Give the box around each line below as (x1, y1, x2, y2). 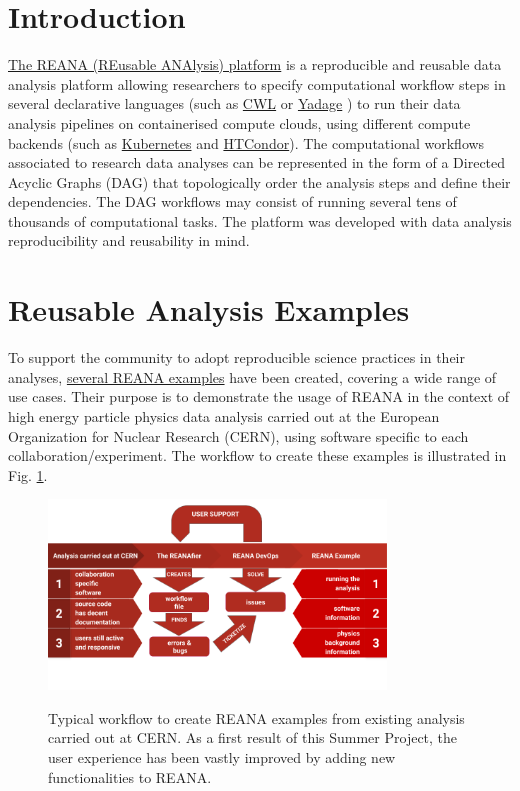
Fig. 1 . (8, 464, 48, 485)
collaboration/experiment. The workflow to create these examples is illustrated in (8, 445, 507, 466)
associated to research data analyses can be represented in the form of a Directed (8, 152, 506, 173)
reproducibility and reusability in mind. (8, 230, 250, 251)
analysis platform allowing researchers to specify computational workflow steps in (8, 73, 506, 94)
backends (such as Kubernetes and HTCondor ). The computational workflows (8, 132, 485, 153)
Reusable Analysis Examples (8, 289, 410, 330)
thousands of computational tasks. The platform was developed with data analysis (8, 210, 512, 231)
